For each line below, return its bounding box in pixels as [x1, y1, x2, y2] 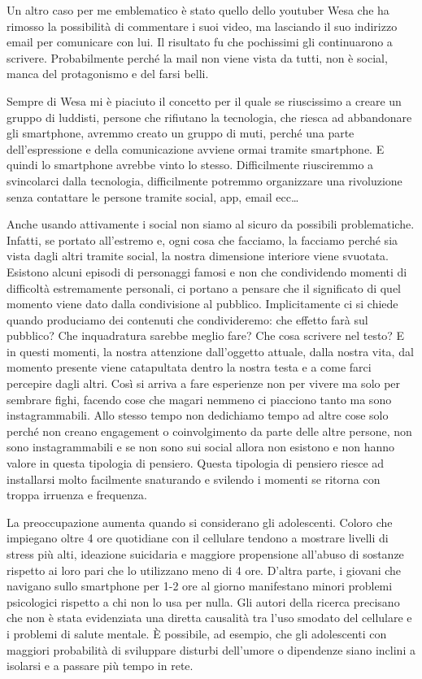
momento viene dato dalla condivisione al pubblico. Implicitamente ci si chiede [7, 295, 398, 312]
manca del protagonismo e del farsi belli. [7, 65, 209, 82]
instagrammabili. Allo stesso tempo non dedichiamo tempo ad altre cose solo [7, 407, 389, 424]
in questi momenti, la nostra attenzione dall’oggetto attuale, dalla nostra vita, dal [7, 342, 414, 359]
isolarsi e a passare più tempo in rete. [7, 657, 194, 674]
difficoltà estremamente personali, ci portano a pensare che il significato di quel [7, 279, 402, 296]
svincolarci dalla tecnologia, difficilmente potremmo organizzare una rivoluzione [7, 172, 402, 189]
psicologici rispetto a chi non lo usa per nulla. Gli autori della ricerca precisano [7, 593, 400, 610]
